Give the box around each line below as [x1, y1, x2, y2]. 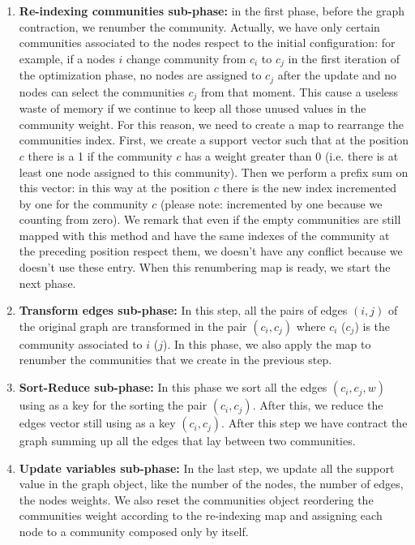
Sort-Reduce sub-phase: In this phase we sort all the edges [19, 379, 327, 396]
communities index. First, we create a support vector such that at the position [19, 131, 409, 148]
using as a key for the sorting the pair [19, 397, 207, 414]
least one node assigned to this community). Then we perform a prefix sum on [19, 163, 409, 180]
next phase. [19, 274, 76, 291]
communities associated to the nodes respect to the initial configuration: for [19, 34, 396, 51]
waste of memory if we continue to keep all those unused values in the [19, 100, 366, 117]
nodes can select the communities [19, 83, 185, 100]
